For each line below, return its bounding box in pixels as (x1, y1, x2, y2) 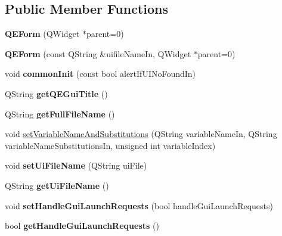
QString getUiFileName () (5, 179, 109, 191)
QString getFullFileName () (5, 107, 115, 120)
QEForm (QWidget (5, 27, 80, 40)
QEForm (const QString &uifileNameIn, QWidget (5, 47, 191, 60)
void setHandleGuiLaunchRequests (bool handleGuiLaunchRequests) (5, 199, 273, 212)
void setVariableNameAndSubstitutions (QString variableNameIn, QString (5, 128, 277, 140)
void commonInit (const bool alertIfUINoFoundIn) (5, 67, 196, 80)
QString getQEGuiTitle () (5, 87, 108, 100)
